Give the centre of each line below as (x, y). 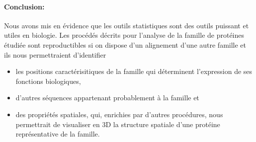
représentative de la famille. (58, 134)
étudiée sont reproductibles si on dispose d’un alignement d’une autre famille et (125, 44)
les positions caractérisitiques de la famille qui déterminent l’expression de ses (134, 71)
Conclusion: (24, 6)
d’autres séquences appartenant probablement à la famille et (107, 98)
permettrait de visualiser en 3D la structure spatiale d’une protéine (118, 124)
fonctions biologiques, (48, 81)
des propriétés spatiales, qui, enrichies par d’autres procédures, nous (119, 114)
